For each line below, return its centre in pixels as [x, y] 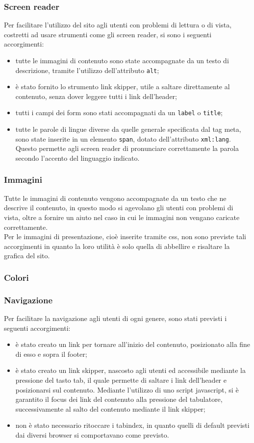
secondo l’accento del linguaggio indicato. [77, 158]
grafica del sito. [27, 256]
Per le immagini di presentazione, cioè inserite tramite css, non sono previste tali [125, 236]
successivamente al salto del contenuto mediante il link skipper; [110, 408]
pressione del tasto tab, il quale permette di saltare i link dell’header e [121, 380]
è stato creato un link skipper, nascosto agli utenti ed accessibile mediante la [130, 370]
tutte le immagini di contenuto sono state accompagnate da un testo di [122, 60]
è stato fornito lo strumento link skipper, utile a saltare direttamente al [123, 86]
